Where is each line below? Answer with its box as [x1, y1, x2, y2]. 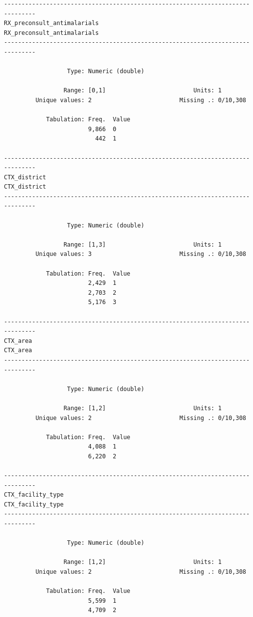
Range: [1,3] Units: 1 [63, 241, 222, 248]
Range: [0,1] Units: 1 [63, 87, 222, 94]
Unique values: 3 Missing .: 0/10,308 [35, 251, 246, 258]
